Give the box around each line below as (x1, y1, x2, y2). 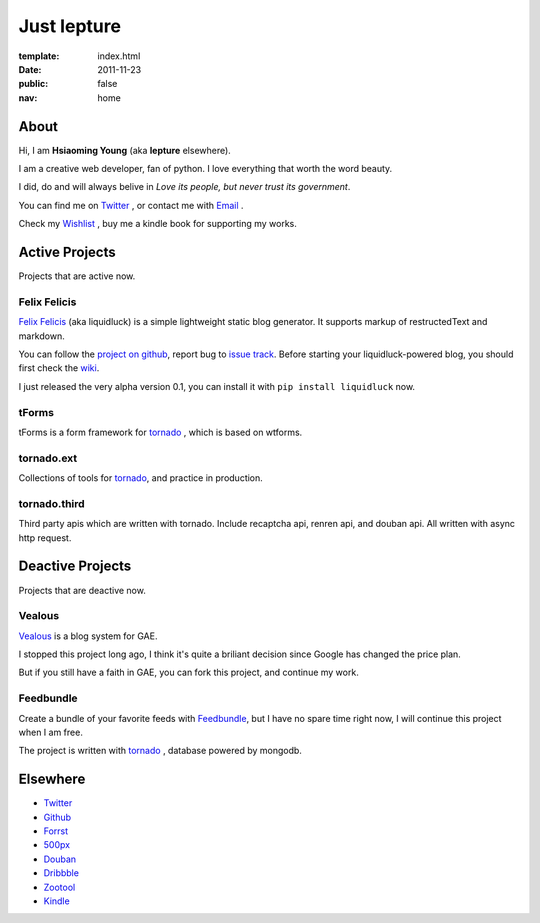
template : (18, 50, 60, 62)
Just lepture (18, 15, 122, 37)
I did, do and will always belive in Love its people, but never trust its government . (18, 181, 351, 193)
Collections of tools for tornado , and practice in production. (18, 472, 264, 484)
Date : (18, 63, 42, 75)
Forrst (43, 825, 69, 837)
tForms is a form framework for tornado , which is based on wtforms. (18, 426, 303, 438)
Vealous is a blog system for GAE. (18, 630, 158, 642)
